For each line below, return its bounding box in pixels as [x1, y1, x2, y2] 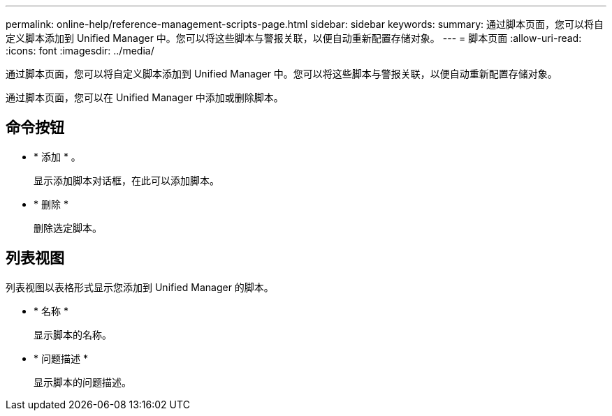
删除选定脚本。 [34, 221, 102, 234]
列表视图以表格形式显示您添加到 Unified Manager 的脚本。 [6, 281, 274, 293]
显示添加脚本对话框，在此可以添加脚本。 [34, 174, 219, 186]
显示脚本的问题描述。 [34, 376, 131, 388]
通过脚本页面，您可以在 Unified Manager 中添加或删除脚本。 [6, 91, 284, 103]
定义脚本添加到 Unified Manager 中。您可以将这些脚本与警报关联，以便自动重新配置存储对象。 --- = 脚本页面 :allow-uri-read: [6, 32, 582, 44]
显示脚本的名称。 [34, 328, 112, 341]
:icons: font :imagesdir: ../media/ [6, 45, 154, 57]
